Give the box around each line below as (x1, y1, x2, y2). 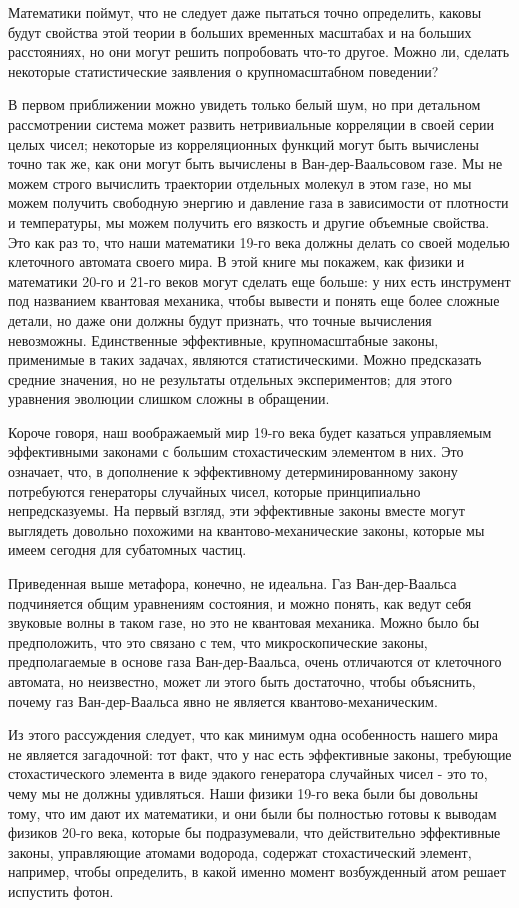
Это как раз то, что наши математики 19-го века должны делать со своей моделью (8, 231, 510, 252)
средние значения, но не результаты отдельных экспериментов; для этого (8, 368, 452, 389)
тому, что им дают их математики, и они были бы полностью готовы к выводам (8, 802, 497, 823)
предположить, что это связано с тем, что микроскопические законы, (8, 631, 428, 652)
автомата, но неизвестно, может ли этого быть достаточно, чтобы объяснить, (8, 671, 476, 691)
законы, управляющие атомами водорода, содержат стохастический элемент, (8, 841, 472, 862)
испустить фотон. (8, 880, 114, 901)
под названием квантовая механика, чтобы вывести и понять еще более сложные (8, 290, 500, 311)
